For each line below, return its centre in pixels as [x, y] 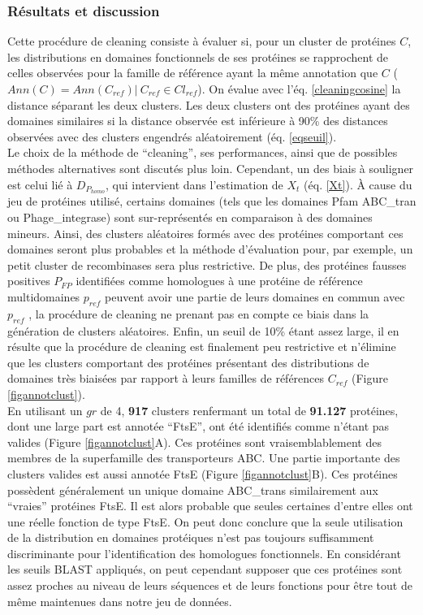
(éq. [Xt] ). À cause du [358, 184]
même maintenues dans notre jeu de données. [120, 601]
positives [29, 281]
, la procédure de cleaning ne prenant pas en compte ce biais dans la [199, 313]
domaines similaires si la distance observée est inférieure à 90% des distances [198, 121]
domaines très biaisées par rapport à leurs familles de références [166, 378]
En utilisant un [45, 410]
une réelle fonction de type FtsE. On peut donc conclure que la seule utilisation [205, 521]
